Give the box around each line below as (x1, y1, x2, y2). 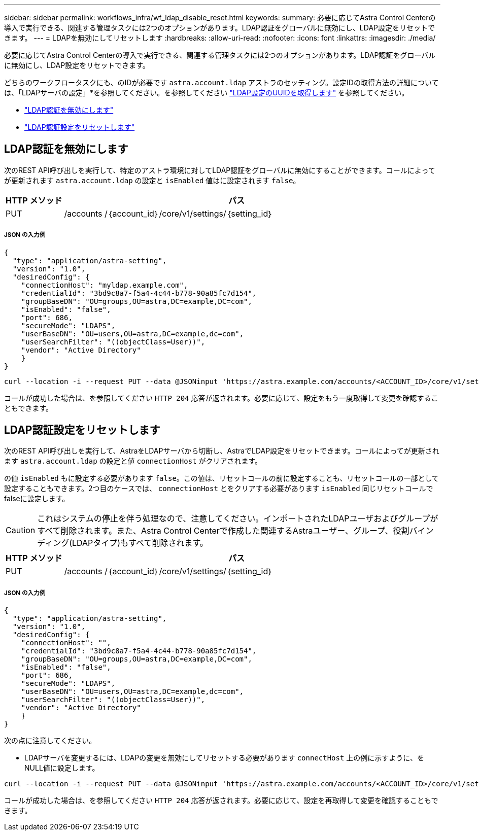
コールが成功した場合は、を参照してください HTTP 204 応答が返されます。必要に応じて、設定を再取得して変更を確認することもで (4, 796, 438, 805)
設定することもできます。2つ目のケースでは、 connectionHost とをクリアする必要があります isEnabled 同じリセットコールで (4, 484, 433, 493)
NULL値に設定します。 (24, 763, 99, 773)
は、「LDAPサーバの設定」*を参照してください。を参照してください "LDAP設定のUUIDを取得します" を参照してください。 (4, 88, 409, 97)
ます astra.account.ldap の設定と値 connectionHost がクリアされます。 (4, 457, 262, 466)
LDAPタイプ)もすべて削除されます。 (72, 538, 208, 548)
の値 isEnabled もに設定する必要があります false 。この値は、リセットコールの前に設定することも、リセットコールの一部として (4, 474, 439, 483)
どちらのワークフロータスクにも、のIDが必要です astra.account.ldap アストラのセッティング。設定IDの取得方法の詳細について (4, 78, 439, 87)
